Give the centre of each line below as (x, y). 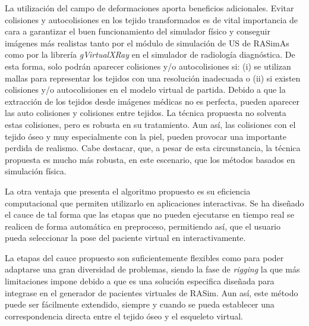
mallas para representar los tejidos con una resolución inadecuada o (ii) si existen (153, 78)
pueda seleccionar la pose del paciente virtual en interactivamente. (125, 238)
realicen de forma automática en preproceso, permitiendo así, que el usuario (143, 226)
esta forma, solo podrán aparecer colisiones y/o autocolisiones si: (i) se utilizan (148, 66)
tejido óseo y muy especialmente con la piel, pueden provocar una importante (146, 136)
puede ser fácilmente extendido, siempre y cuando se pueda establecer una (140, 304)
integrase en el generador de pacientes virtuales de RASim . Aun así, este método (152, 292)
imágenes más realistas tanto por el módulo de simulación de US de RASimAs (147, 43)
